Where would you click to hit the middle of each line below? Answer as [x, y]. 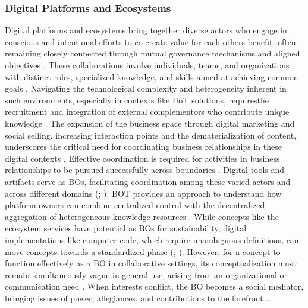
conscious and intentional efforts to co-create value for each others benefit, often [150, 41]
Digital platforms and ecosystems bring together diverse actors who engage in [146, 30]
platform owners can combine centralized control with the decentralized [135, 205]
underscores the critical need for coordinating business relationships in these [143, 147]
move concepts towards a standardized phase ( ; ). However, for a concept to [143, 251]
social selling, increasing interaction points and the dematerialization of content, [151, 135]
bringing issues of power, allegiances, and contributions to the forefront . [137, 298]
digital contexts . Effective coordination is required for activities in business [142, 158]
